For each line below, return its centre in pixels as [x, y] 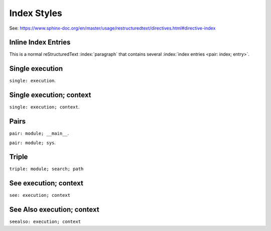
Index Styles [36, 13]
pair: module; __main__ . [39, 134]
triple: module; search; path [46, 169]
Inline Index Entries [40, 42]
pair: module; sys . [33, 143]
